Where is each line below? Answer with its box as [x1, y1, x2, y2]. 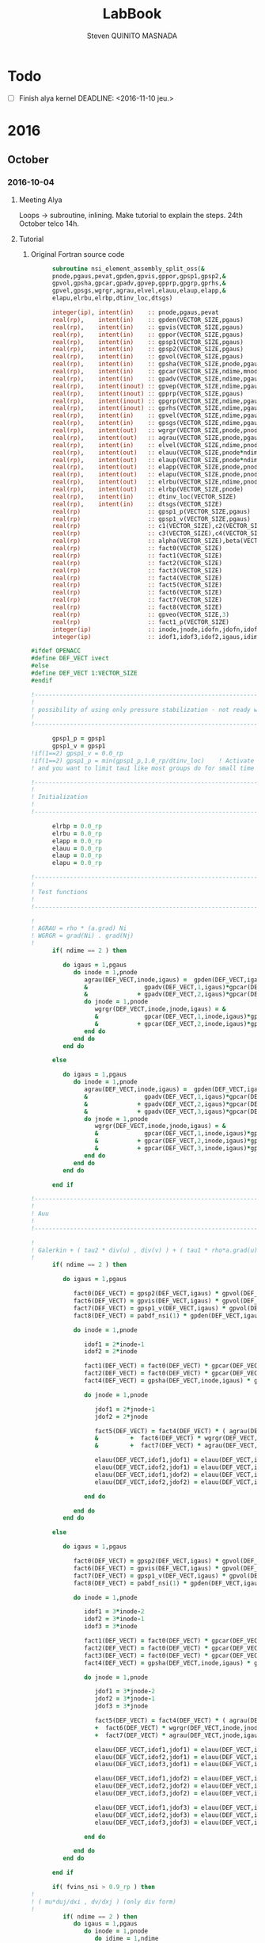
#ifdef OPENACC [30, 647, 81, 655]
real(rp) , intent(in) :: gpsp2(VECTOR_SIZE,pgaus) [51, 346, 244, 354]
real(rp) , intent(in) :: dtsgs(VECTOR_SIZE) [51, 500, 223, 508]
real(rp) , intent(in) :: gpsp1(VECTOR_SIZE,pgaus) [51, 338, 244, 346]
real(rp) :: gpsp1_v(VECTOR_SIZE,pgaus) [51, 514, 251, 523]
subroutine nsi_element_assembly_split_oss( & [51, 265, 205, 273]
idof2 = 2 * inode [83, 1348, 138, 1356]
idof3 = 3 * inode [83, 1623, 138, 1631]
